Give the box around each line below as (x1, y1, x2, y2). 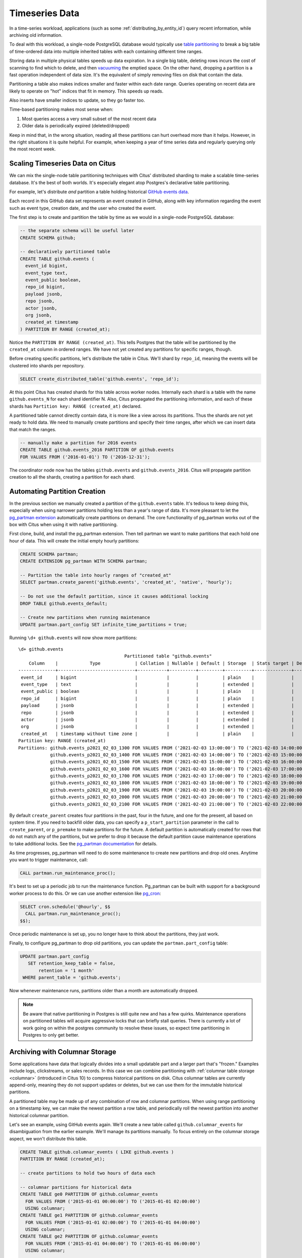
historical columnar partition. (9, 1112, 69, 1118)
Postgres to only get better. (23, 1032, 80, 1038)
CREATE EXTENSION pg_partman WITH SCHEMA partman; (20, 559, 148, 564)
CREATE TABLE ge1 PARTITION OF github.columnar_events (20, 1213, 158, 1218)
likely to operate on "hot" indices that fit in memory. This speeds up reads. (9, 88, 164, 94)
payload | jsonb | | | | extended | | (21, 702, 294, 709)
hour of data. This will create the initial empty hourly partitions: (9, 537, 139, 543)
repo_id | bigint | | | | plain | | (21, 695, 294, 701)
